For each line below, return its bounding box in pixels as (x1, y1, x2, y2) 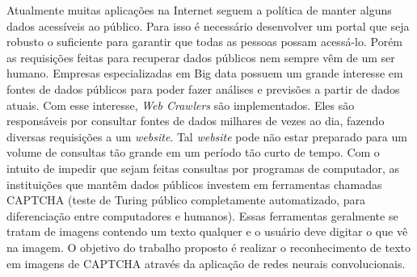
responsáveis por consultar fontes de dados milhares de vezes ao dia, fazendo (6, 112, 385, 129)
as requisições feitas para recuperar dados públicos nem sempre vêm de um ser (6, 48, 395, 65)
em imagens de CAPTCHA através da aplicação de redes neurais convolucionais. (6, 254, 406, 271)
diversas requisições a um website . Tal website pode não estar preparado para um (6, 128, 407, 145)
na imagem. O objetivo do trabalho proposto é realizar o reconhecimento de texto (6, 238, 411, 255)
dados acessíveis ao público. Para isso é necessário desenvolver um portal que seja (6, 17, 410, 34)
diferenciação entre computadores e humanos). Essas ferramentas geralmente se (6, 207, 398, 224)
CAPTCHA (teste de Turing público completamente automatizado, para (6, 191, 366, 208)
